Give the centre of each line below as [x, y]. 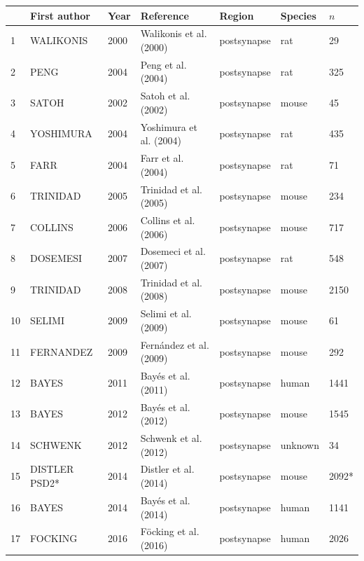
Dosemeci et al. [173, 251]
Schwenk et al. [171, 438]
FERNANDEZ [62, 351]
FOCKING [54, 538]
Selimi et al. [166, 313]
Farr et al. [162, 158]
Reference [164, 15]
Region [237, 15]
